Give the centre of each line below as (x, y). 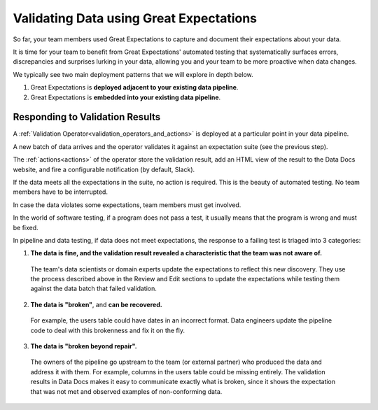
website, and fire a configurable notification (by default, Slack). (104, 169)
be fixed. (26, 227)
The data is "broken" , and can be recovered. (96, 304)
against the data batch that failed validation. (94, 289)
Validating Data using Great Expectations (135, 18)
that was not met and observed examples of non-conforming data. (126, 391)
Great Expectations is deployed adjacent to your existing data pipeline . (134, 87)
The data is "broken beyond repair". (84, 346)
